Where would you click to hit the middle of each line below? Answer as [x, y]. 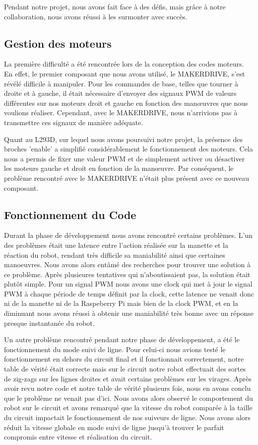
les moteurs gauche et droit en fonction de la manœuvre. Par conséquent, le [119, 168]
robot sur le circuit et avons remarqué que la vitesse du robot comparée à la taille [128, 408]
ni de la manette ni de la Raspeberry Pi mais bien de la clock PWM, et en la [121, 303]
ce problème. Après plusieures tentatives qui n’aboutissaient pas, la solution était [127, 274]
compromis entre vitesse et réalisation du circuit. [78, 437]
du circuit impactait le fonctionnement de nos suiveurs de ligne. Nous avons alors [127, 417]
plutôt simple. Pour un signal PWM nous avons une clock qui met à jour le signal [128, 284]
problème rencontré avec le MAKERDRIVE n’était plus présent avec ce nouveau [127, 178]
